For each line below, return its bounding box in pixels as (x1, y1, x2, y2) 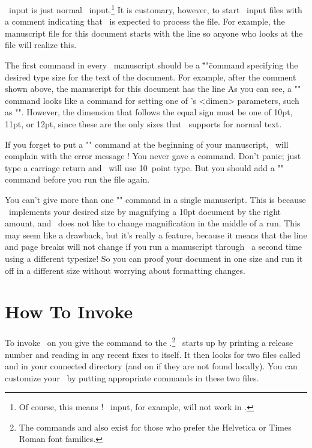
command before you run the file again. (5, 173, 150, 186)
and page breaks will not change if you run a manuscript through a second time (5, 240, 302, 253)
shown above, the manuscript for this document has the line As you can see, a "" (5, 82, 301, 95)
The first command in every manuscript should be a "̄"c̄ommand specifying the (5, 59, 298, 71)
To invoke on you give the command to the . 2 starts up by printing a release (5, 334, 293, 348)
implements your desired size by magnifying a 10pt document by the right (8, 205, 281, 217)
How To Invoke (5, 299, 133, 324)
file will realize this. (5, 38, 77, 51)
